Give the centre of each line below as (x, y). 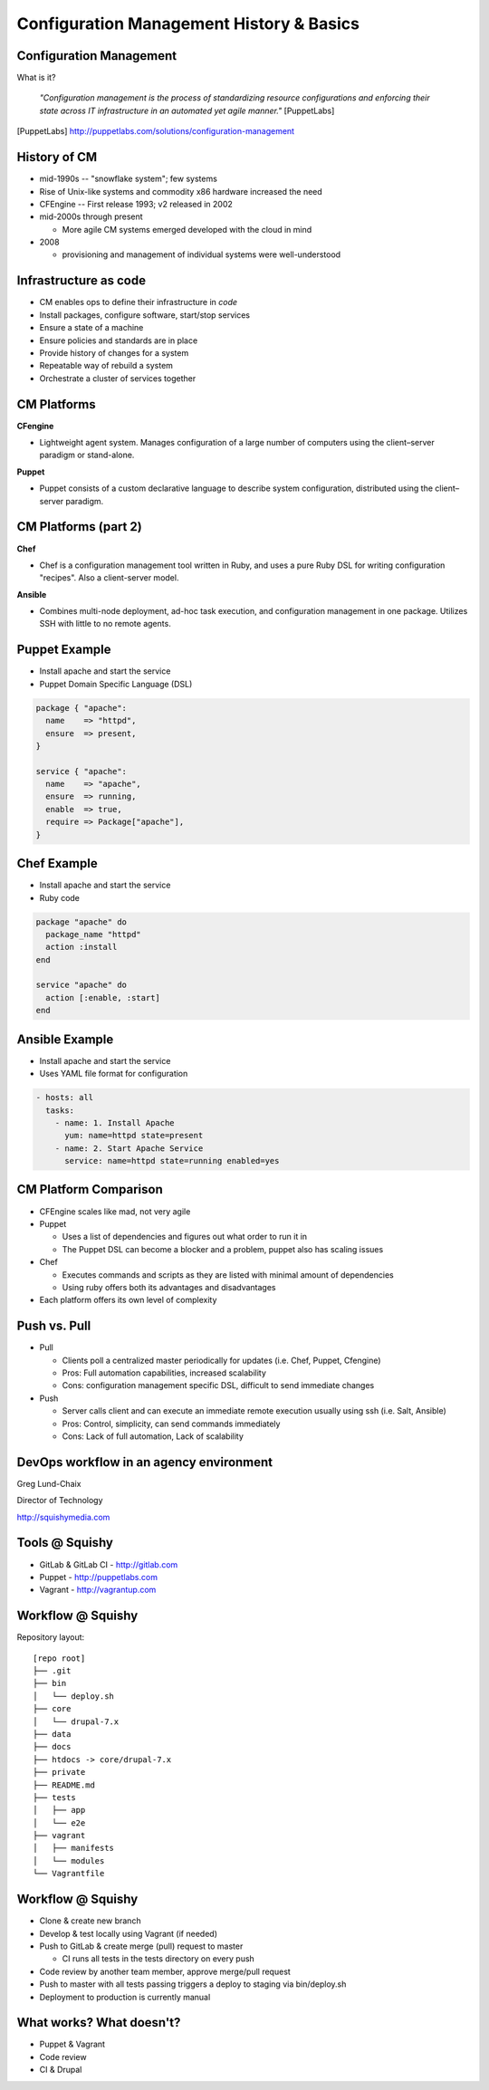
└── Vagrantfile (69, 1874)
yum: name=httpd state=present (134, 1136)
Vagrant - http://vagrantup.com (98, 1590)
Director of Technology (60, 1500)
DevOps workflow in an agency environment (145, 1462)
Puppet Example (64, 650)
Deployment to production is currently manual (125, 1997)
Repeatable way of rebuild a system (106, 366)
